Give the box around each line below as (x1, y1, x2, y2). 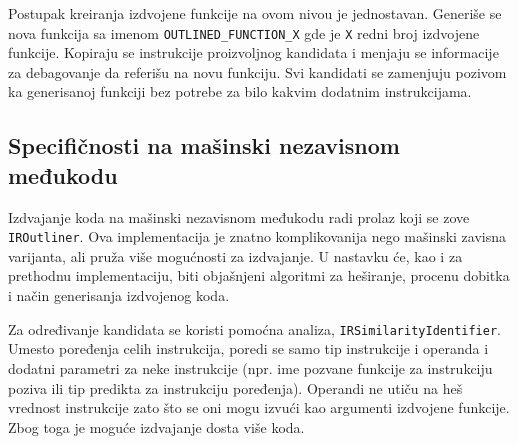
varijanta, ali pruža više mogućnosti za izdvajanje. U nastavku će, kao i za (8, 245, 463, 266)
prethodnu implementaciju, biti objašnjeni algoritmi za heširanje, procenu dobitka (8, 265, 510, 286)
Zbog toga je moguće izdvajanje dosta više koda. (8, 416, 305, 437)
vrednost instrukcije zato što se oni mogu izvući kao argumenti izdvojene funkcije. (8, 397, 510, 418)
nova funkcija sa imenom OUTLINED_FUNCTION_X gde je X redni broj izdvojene (8, 22, 480, 43)
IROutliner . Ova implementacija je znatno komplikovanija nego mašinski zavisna (8, 226, 507, 247)
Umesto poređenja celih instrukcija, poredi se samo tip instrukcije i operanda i (8, 338, 489, 359)
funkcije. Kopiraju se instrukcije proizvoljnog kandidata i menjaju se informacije (8, 42, 499, 63)
